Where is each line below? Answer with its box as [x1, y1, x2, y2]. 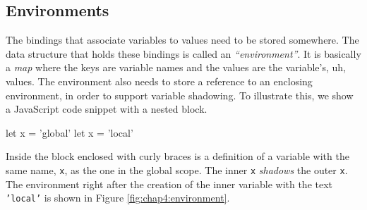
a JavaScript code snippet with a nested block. [6, 101, 207, 116]
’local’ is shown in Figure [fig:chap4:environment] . [6, 190, 230, 205]
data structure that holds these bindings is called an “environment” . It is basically [6, 46, 361, 61]
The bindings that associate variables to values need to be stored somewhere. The [6, 32, 359, 47]
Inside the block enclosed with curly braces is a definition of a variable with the [6, 149, 349, 163]
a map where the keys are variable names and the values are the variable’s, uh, [6, 60, 347, 75]
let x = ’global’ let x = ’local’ [6, 125, 133, 140]
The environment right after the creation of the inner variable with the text [6, 176, 333, 191]
